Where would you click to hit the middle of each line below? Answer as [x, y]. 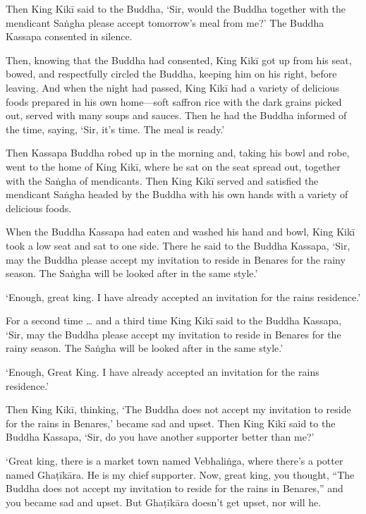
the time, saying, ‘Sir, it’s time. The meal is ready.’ [115, 129]
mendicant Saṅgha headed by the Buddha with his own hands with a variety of [177, 194]
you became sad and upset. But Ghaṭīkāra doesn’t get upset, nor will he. [164, 502]
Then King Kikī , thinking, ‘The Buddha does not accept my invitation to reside [178, 409]
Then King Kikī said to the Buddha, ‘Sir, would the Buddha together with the [176, 8]
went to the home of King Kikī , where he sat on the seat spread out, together [173, 166]
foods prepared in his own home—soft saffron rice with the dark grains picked [174, 101]
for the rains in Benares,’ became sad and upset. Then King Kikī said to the [171, 423]
